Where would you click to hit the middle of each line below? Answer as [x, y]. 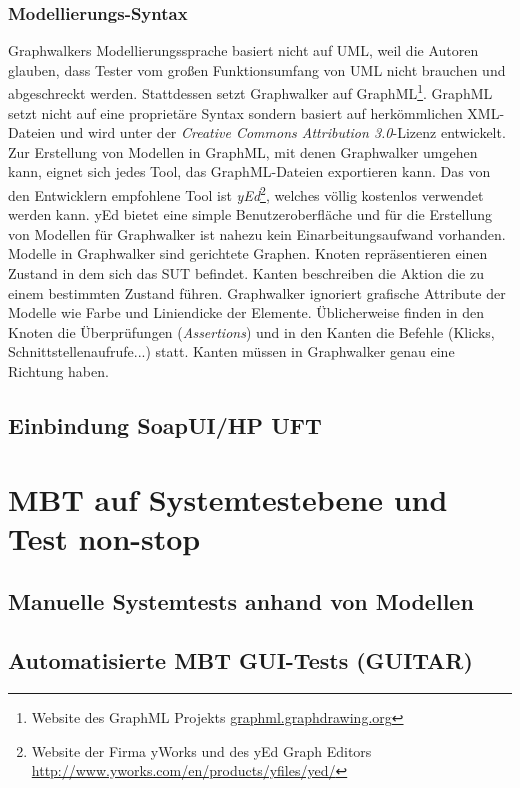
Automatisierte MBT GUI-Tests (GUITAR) [240, 660]
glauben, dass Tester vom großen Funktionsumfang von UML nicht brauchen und [257, 69]
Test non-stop [104, 537]
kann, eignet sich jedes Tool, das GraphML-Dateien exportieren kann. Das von [249, 171]
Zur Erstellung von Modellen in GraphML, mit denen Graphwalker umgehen [243, 151]
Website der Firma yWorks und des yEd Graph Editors [201, 750]
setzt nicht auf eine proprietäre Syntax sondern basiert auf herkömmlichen [235, 112]
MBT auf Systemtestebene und [228, 498]
